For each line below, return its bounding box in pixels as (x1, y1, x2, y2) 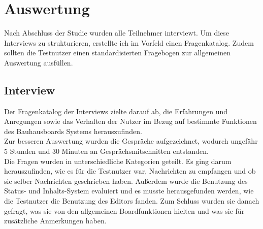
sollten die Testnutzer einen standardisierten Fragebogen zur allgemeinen (4, 47, 231, 58)
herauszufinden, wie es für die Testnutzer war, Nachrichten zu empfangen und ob (4, 166, 256, 176)
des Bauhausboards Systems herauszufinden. (4, 125, 142, 136)
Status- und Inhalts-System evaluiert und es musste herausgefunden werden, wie (4, 185, 254, 196)
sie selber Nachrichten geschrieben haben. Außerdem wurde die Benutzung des (4, 175, 248, 186)
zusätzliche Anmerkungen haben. (4, 215, 107, 226)
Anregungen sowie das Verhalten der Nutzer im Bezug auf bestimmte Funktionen (4, 116, 257, 126)
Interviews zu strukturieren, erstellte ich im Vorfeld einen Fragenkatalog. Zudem (4, 37, 254, 48)
